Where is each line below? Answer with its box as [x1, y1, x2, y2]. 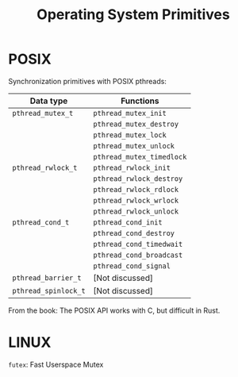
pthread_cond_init [93, 217, 163, 227]
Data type [29, 95, 68, 106]
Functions [120, 95, 160, 106]
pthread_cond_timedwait [93, 240, 183, 248]
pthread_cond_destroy [93, 229, 175, 237]
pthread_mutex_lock [93, 130, 167, 140]
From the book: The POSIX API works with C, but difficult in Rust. [8, 306, 221, 315]
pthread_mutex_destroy [93, 119, 179, 129]
